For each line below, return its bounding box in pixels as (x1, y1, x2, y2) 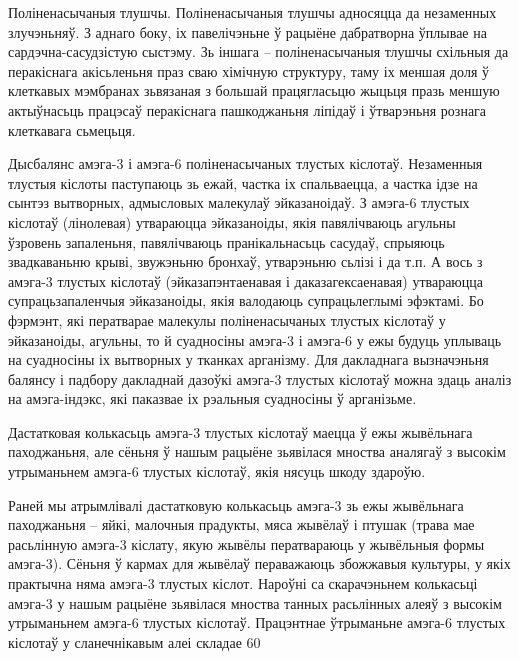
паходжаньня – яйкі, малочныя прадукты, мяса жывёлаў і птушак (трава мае (8, 514, 475, 535)
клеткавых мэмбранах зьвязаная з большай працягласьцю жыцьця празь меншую (8, 80, 500, 101)
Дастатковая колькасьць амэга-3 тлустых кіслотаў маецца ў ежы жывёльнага (8, 421, 473, 442)
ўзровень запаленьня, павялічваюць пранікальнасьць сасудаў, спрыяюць (8, 231, 445, 252)
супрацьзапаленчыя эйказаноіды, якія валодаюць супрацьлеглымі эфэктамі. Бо (8, 290, 484, 311)
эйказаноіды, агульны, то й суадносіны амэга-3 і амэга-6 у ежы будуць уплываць (8, 329, 502, 350)
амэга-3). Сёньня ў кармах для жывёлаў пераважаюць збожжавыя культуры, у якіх (8, 553, 511, 574)
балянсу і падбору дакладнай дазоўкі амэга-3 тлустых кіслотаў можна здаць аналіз (8, 368, 512, 389)
